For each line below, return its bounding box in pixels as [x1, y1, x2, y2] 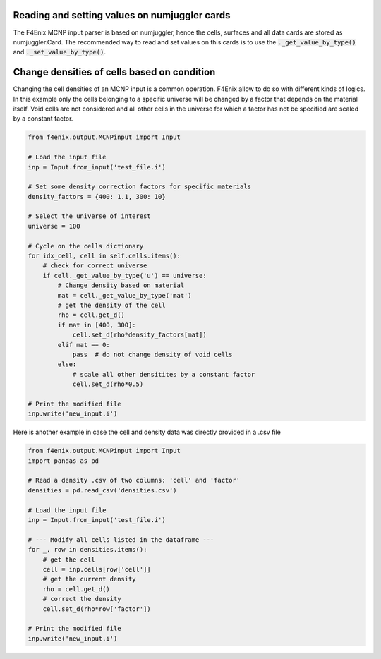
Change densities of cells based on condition [13, 66, 216, 78]
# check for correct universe [42, 262, 147, 270]
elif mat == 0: [57, 341, 111, 349]
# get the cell [42, 555, 95, 564]
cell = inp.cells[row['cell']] [42, 565, 151, 573]
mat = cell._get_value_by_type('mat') [57, 291, 192, 299]
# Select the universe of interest [28, 212, 151, 220]
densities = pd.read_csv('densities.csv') [28, 486, 177, 494]
